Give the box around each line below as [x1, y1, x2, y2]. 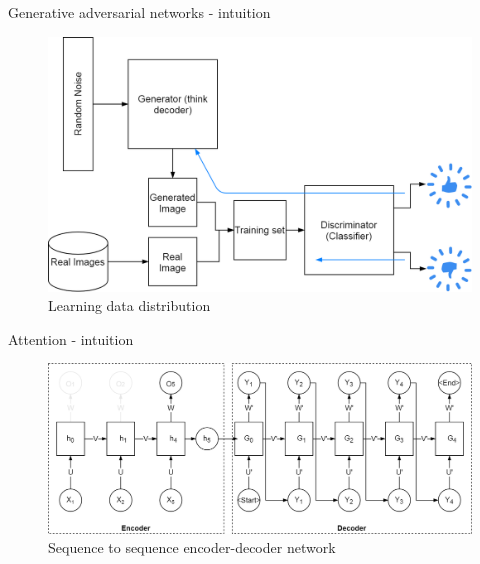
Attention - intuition [8, 328, 134, 349]
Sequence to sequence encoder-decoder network [48, 537, 336, 558]
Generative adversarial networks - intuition [8, 2, 271, 22]
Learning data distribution [48, 295, 211, 316]
